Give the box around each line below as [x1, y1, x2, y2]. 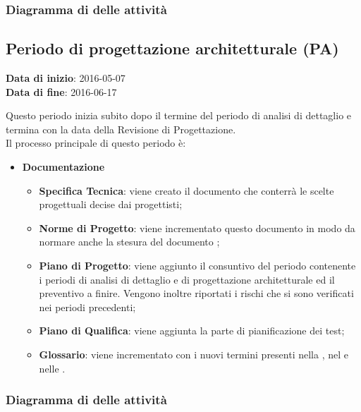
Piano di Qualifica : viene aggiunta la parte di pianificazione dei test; [39, 323, 345, 338]
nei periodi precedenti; [39, 299, 136, 314]
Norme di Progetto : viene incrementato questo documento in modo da [39, 220, 355, 235]
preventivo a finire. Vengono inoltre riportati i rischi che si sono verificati [39, 286, 354, 301]
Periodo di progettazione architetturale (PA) [6, 37, 339, 59]
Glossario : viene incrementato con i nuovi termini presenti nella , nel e [39, 346, 348, 361]
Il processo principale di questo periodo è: [6, 135, 186, 150]
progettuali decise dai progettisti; [39, 197, 183, 212]
